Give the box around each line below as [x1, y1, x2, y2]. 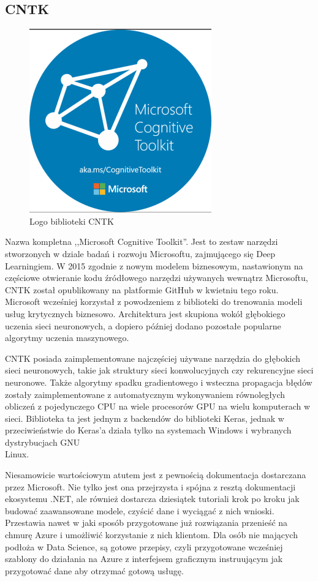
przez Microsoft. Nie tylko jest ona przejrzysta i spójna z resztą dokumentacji [5, 480, 296, 493]
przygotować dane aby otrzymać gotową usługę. [5, 564, 184, 577]
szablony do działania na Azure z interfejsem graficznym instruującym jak [5, 552, 283, 565]
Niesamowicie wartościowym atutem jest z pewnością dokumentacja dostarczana [5, 468, 306, 481]
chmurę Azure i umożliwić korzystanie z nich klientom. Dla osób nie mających [5, 528, 298, 541]
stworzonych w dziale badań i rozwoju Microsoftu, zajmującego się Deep [5, 247, 276, 260]
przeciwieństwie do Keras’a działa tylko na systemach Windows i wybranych [5, 424, 292, 437]
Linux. [5, 448, 29, 460]
